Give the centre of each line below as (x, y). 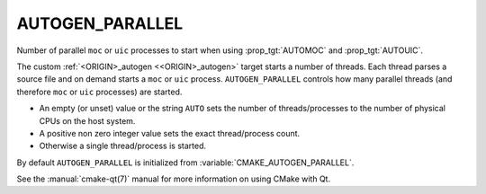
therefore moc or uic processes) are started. (99, 92)
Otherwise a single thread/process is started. (123, 146)
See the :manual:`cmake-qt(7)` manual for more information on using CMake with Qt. (174, 179)
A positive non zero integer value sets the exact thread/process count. (170, 133)
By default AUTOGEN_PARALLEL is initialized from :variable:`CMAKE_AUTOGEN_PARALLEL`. (185, 163)
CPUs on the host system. (87, 120)
